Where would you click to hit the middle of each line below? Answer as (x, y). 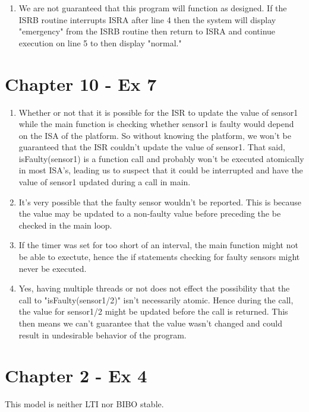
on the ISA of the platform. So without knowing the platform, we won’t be (155, 135)
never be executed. (53, 268)
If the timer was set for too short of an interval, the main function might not (158, 245)
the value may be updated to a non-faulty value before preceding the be (150, 213)
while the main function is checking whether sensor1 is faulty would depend (156, 124)
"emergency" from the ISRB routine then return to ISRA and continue (147, 31)
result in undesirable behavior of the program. (103, 335)
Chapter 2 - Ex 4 (76, 375)
